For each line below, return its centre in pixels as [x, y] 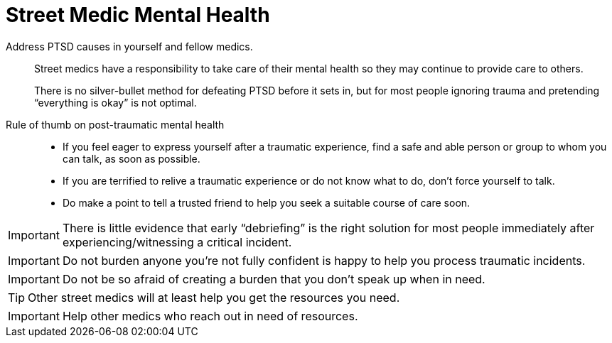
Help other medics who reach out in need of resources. [210, 316]
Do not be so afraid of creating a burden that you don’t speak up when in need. [274, 279]
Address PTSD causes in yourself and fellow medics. [129, 46]
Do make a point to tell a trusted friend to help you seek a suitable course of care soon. [267, 202]
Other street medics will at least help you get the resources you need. [214, 297]
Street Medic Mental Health [138, 15]
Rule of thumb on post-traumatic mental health [115, 124]
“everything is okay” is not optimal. [116, 102]
